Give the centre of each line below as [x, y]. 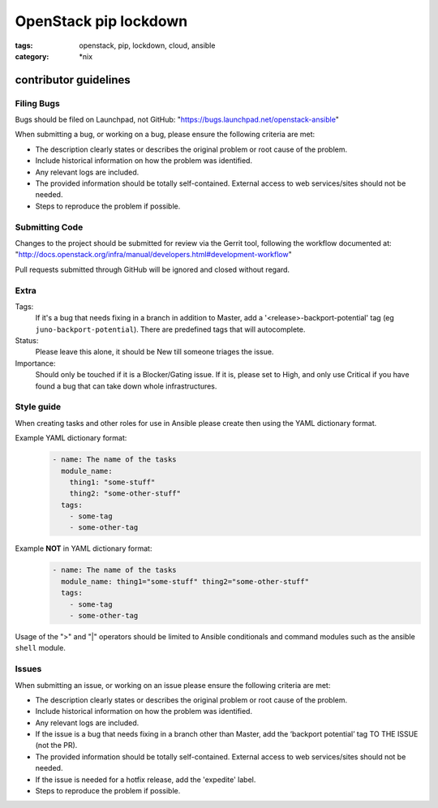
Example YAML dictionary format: [71, 438]
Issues [28, 669]
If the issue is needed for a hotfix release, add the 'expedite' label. [146, 780]
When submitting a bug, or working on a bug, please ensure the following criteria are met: [165, 135]
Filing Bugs [37, 103]
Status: [27, 341]
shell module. [41, 648]
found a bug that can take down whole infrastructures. [126, 386]
